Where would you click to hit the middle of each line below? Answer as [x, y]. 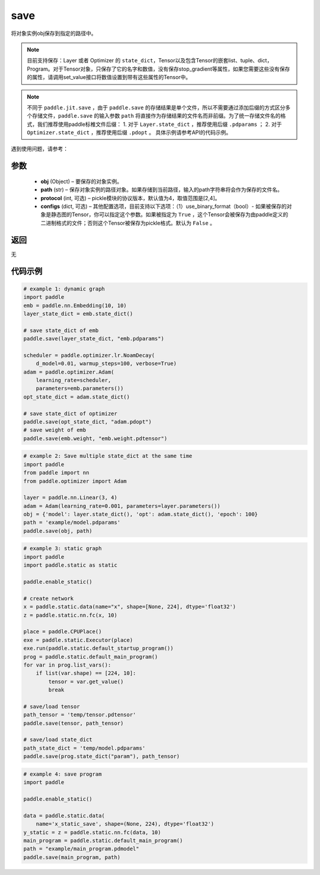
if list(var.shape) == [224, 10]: [86, 673]
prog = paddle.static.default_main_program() [91, 657]
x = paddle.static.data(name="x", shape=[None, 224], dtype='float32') [130, 607]
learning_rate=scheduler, [73, 380]
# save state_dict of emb [61, 330]
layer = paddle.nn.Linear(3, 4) [71, 498]
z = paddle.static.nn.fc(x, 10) [71, 615]
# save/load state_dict [58, 740]
